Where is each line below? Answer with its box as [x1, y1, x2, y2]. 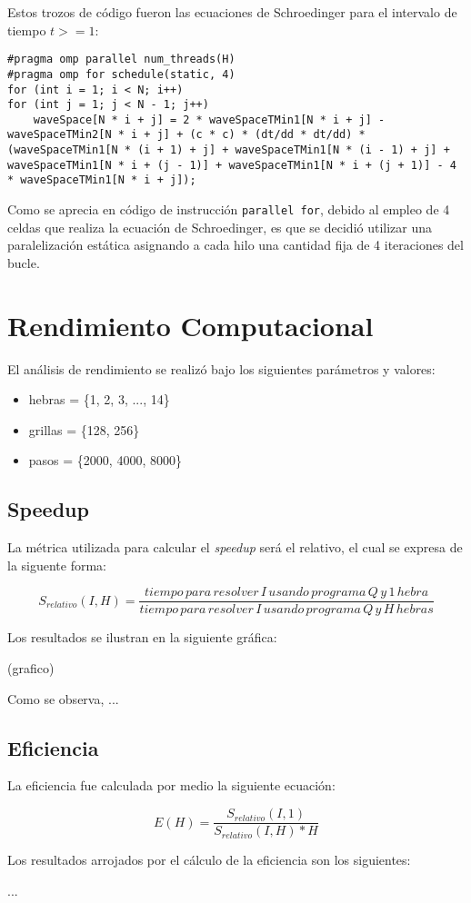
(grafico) [7, 659, 55, 678]
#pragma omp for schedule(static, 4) [7, 67, 235, 81]
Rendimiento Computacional [7, 306, 374, 343]
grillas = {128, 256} [28, 420, 140, 439]
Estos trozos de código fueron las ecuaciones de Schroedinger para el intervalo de [7, 3, 457, 21]
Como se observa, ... [7, 689, 119, 708]
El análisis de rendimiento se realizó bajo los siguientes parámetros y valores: [7, 359, 436, 378]
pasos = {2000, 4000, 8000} [28, 451, 182, 470]
